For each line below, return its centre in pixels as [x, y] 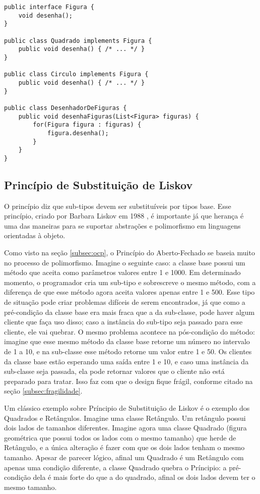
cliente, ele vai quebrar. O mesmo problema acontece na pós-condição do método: [129, 331]
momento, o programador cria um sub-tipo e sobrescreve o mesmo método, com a [130, 282]
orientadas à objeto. [35, 235]
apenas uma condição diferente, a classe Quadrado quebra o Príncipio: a [115, 467]
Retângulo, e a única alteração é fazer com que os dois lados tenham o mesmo [124, 447]
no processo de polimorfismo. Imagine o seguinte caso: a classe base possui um [125, 262]
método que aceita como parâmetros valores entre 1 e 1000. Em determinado [122, 272]
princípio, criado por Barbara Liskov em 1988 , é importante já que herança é [124, 216]
